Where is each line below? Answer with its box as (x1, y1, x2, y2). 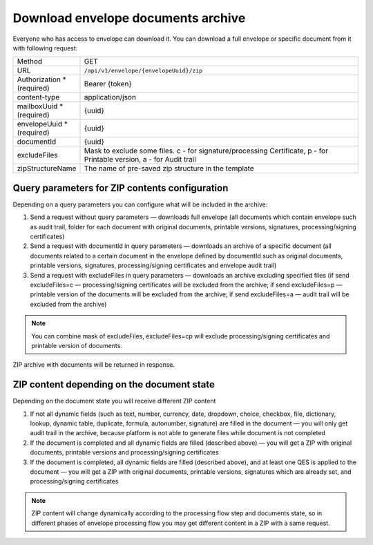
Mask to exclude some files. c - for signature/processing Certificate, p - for (84, 146, 328, 155)
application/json (84, 93, 136, 102)
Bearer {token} (84, 79, 133, 89)
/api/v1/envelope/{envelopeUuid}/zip (84, 66, 203, 74)
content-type (17, 93, 60, 102)
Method (17, 57, 43, 66)
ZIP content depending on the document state (12, 379, 216, 390)
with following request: (12, 44, 78, 52)
